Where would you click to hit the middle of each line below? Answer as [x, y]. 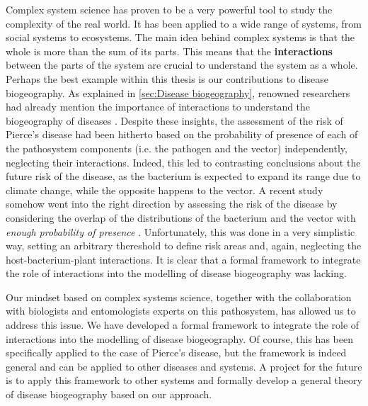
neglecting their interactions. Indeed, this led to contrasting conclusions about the [183, 162]
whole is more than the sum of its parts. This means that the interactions [169, 51]
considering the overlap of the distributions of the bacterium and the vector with [181, 217]
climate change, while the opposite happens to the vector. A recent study [165, 190]
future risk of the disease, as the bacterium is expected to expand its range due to [183, 176]
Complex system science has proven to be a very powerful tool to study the [169, 9]
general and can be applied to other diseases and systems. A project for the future [184, 366]
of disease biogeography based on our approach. [109, 394]
